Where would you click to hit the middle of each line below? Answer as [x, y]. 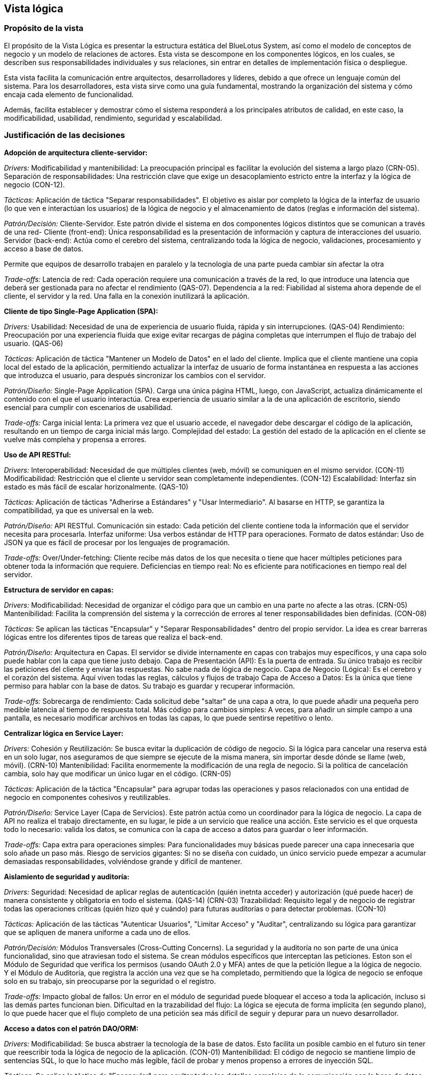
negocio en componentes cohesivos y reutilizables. [87, 797]
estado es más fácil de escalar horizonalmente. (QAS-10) [96, 486]
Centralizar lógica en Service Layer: [64, 733]
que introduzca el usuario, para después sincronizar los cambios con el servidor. [135, 375]
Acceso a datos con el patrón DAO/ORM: [71, 1028]
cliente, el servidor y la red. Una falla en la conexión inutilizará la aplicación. [127, 296]
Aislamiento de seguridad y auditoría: [67, 876]
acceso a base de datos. [44, 248]
